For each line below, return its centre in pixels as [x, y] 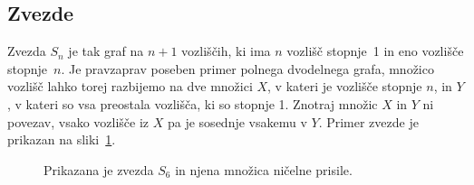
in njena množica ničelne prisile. [264, 169]
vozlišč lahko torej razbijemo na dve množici [130, 86]
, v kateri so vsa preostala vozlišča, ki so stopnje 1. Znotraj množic [193, 103]
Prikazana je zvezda [99, 169]
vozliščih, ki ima [226, 51]
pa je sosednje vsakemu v [237, 121]
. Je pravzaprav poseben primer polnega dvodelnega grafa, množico [247, 68]
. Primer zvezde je [368, 121]
